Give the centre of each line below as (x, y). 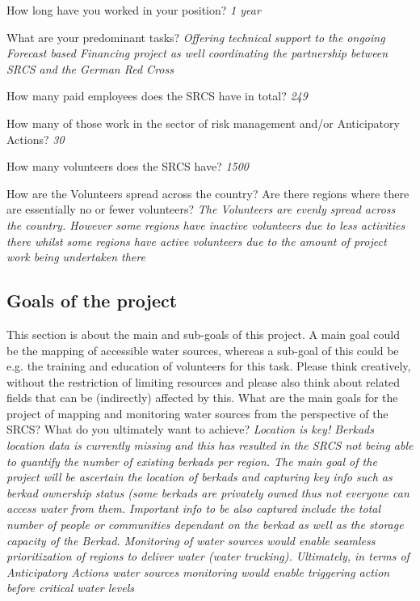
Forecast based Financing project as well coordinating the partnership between (197, 53)
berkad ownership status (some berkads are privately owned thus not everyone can (208, 492)
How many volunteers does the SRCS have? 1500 (128, 166)
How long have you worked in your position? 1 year (134, 10)
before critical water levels (71, 588)
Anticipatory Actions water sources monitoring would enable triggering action (198, 571)
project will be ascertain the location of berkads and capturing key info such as (199, 477)
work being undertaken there (76, 257)
